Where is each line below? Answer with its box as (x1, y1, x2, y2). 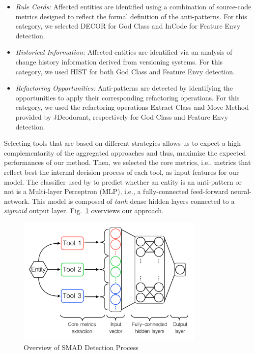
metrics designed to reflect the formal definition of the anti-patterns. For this (15, 11, 247, 21)
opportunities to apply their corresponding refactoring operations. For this (15, 92, 240, 102)
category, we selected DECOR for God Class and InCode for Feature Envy (15, 21, 241, 31)
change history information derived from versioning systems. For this (15, 56, 223, 66)
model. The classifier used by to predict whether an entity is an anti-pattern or (4, 176, 242, 187)
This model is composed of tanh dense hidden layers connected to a (32, 195, 235, 206)
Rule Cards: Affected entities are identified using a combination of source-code (15, 1, 252, 11)
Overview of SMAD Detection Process (24, 342, 139, 353)
